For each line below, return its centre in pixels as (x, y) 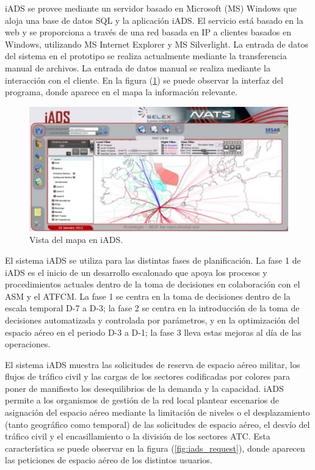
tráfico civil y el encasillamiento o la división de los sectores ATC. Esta (138, 436)
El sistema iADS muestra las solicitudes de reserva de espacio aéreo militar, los (153, 364)
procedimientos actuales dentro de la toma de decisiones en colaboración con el (153, 284)
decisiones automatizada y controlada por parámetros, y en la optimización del (152, 320)
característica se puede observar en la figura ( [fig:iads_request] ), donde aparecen (155, 448)
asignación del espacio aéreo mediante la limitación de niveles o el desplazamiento (157, 412)
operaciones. (28, 344)
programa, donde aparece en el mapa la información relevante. (121, 92)
